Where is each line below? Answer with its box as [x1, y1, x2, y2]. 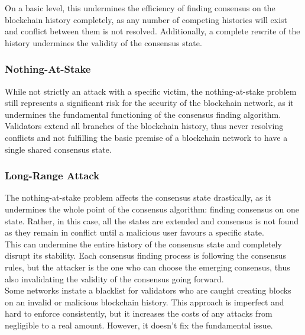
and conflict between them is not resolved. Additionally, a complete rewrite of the [5, 25, 300, 37]
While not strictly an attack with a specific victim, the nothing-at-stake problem [5, 85, 297, 97]
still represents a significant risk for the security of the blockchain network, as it [5, 96, 294, 109]
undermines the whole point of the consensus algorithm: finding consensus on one [5, 202, 300, 215]
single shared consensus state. [5, 143, 112, 155]
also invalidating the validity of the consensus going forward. [5, 272, 224, 285]
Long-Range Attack [5, 168, 100, 183]
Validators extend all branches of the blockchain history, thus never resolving [5, 120, 284, 132]
